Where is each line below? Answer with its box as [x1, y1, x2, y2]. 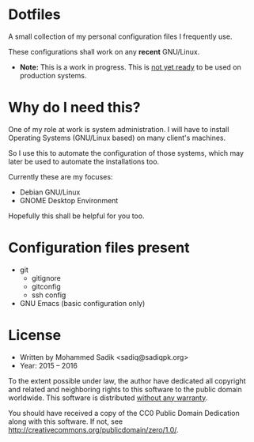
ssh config [31, 290, 66, 300]
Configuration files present [8, 239, 190, 257]
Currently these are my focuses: [8, 172, 113, 181]
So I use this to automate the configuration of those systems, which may [8, 148, 244, 157]
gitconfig [31, 281, 61, 291]
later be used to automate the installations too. [8, 157, 160, 166]
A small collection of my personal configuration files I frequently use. [8, 32, 233, 41]
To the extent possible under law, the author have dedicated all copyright [8, 376, 247, 385]
